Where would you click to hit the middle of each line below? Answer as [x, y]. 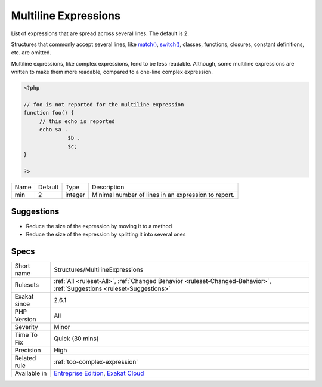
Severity [26, 327]
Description [108, 187]
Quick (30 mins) [76, 339]
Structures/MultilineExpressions [98, 269]
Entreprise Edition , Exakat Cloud [99, 373]
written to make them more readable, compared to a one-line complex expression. [112, 72]
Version [25, 319]
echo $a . [53, 130]
